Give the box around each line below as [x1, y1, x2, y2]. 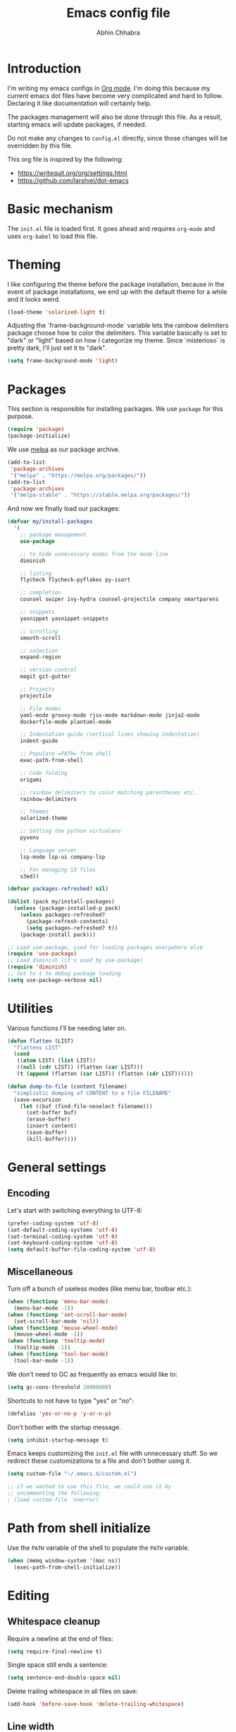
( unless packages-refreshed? [20, 911, 106, 918]
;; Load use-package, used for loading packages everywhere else [7, 944, 203, 951]
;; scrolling [20, 627, 58, 635]
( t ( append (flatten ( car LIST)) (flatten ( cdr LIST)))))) [16, 1070, 194, 1078]
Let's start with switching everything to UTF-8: [7, 1206, 143, 1214]
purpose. [7, 412, 34, 421]
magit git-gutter [20, 673, 71, 680]
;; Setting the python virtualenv [20, 828, 121, 835]
